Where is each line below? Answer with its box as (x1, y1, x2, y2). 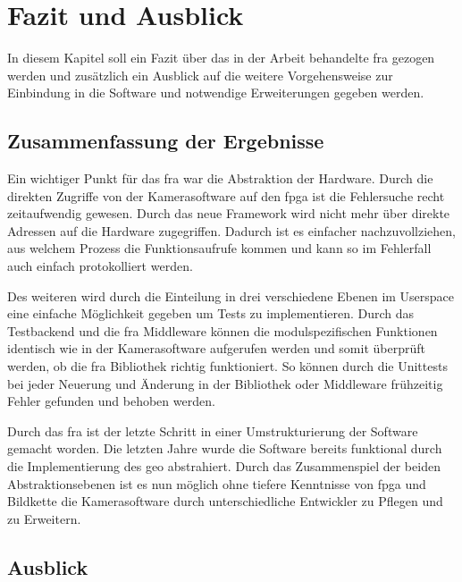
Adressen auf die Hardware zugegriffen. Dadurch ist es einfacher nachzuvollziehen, (7, 221, 456, 240)
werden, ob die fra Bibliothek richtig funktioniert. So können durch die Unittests (7, 357, 448, 375)
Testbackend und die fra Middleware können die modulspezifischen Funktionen (7, 321, 438, 340)
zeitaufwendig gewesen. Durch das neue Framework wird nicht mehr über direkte (7, 204, 450, 223)
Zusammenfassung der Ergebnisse (7, 127, 324, 155)
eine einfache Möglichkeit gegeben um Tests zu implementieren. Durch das (7, 304, 415, 323)
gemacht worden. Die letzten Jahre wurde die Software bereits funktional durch (7, 439, 442, 458)
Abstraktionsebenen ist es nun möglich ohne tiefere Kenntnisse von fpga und (7, 474, 426, 493)
